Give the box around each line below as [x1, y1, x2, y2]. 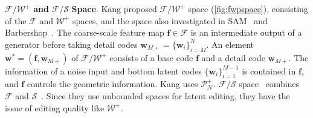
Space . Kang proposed [71, 2, 157, 15]
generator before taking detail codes [5, 38, 138, 50]
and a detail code [201, 51, 265, 64]
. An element [206, 38, 254, 50]
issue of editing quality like [5, 101, 105, 114]
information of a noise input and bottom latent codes [5, 64, 202, 77]
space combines [239, 77, 300, 90]
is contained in [242, 64, 296, 77]
